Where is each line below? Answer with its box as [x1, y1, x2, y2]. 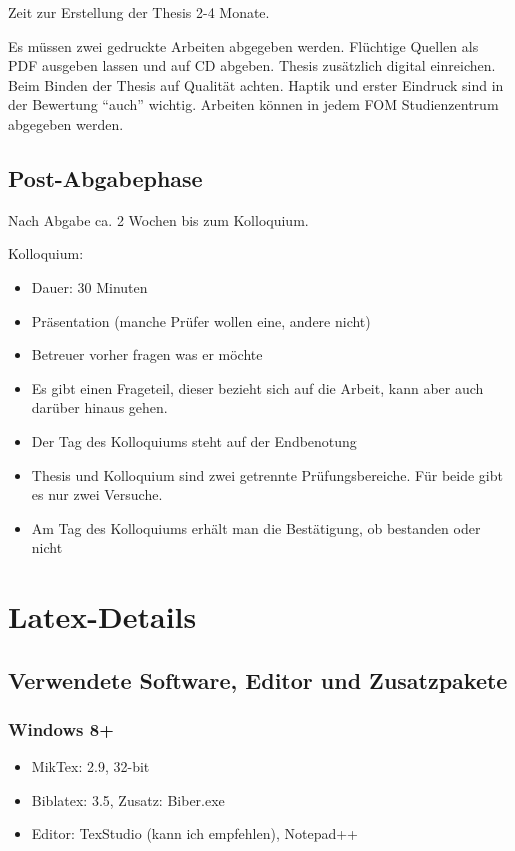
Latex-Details [8, 596, 197, 637]
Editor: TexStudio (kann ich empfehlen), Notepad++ [31, 823, 358, 844]
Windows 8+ [8, 716, 114, 741]
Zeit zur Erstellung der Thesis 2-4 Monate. [8, 2, 270, 22]
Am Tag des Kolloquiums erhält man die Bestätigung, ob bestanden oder [31, 517, 481, 538]
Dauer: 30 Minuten [31, 276, 148, 297]
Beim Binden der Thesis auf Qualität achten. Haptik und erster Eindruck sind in [8, 74, 504, 95]
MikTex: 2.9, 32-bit [31, 756, 150, 777]
